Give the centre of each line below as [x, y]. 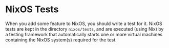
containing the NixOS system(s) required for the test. [61, 40]
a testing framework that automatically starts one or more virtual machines [84, 34]
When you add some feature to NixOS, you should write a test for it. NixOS [84, 23]
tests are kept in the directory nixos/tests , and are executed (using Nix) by [84, 29]
